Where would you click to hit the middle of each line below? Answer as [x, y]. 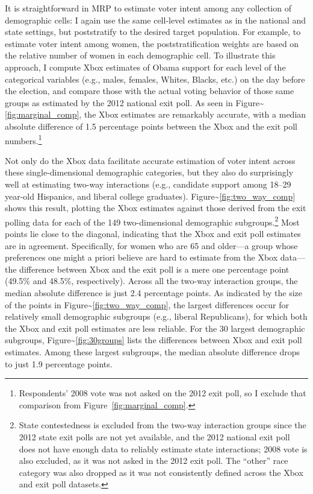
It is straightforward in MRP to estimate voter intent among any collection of [148, 8]
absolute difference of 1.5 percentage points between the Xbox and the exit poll [151, 126]
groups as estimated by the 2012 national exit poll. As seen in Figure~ [135, 102]
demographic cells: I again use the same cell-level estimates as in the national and [156, 20]
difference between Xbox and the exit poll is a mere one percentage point [154, 269]
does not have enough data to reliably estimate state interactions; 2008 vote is [163, 448]
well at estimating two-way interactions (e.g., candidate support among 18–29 [148, 184]
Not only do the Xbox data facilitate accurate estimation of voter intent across [150, 160]
